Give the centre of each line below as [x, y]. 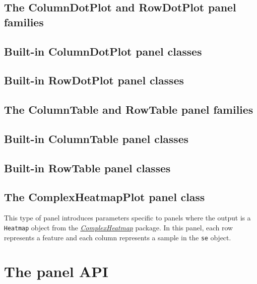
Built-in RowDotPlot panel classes [94, 80]
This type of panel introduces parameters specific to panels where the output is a [128, 218]
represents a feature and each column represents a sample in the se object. [118, 237]
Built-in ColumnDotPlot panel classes [103, 51]
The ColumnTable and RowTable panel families [128, 109]
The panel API [56, 271]
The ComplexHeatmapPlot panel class [104, 197]
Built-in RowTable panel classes [87, 168]
